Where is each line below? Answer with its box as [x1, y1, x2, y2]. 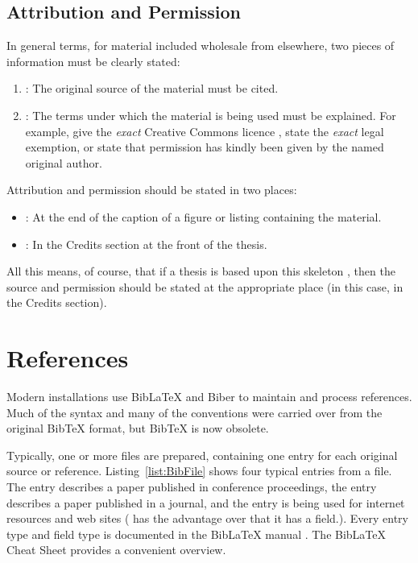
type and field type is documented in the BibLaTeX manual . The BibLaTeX [6, 525, 387, 542]
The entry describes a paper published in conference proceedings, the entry [6, 478, 377, 495]
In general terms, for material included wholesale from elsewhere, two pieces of [6, 37, 395, 54]
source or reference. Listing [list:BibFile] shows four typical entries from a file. [6, 462, 392, 479]
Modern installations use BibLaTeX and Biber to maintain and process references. [6, 388, 412, 405]
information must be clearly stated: [6, 52, 180, 69]
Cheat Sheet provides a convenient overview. [6, 541, 226, 558]
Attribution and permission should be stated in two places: [6, 181, 297, 198]
